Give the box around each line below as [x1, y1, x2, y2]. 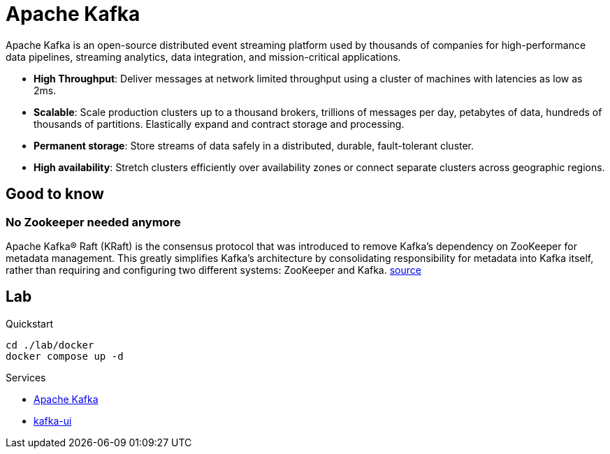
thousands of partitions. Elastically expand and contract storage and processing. [34, 117, 405, 130]
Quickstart [6, 317, 54, 330]
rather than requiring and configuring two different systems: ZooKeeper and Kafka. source [6, 263, 421, 276]
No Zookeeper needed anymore [6, 214, 181, 229]
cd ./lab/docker [6, 339, 94, 351]
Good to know [6, 185, 104, 203]
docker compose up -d [6, 350, 124, 362]
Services [6, 371, 46, 383]
